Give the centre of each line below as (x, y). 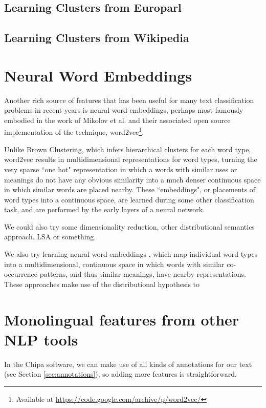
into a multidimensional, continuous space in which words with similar (114, 264)
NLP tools (41, 339)
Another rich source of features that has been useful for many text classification (129, 100)
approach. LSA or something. (50, 237)
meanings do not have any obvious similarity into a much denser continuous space (132, 179)
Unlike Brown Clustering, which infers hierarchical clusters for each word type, (128, 149)
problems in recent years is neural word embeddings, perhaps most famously (124, 110)
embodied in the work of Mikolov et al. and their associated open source (117, 120)
